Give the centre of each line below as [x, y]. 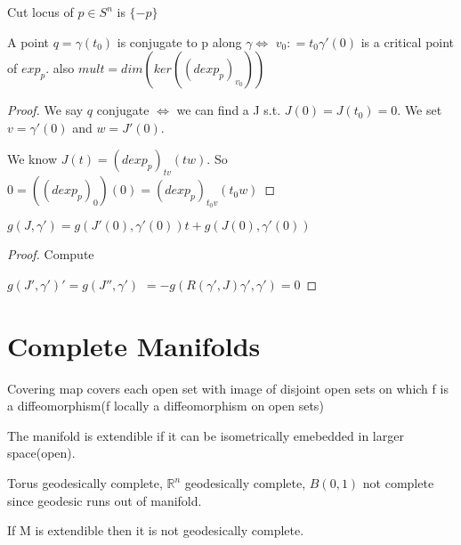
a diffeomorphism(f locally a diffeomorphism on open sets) [166, 406]
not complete [398, 483]
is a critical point [408, 41]
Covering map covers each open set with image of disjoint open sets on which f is [228, 388]
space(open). [41, 453]
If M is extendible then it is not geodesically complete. [156, 530]
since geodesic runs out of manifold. [105, 500]
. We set [420, 110]
